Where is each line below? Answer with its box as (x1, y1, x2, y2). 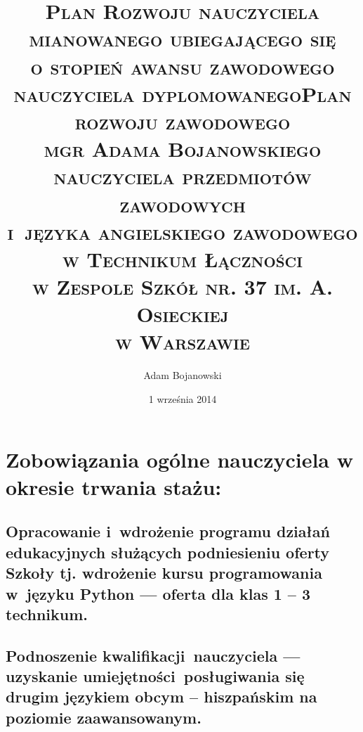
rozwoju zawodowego (74, 106, 291, 135)
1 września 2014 (148, 391, 217, 406)
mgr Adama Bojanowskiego (44, 134, 322, 163)
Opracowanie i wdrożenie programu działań (6, 520, 330, 542)
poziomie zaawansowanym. (6, 706, 202, 728)
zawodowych (119, 189, 246, 218)
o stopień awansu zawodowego (30, 51, 335, 80)
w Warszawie (115, 327, 250, 356)
